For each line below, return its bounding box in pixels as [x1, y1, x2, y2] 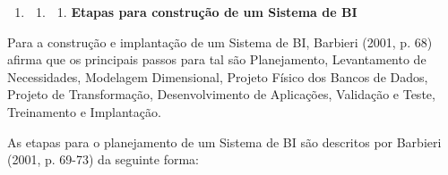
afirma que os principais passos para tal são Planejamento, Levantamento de [7, 50, 426, 69]
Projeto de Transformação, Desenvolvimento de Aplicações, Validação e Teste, [7, 85, 435, 104]
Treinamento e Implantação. [7, 102, 161, 121]
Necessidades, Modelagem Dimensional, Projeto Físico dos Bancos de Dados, [7, 67, 428, 86]
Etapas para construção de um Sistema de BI [71, 3, 358, 21]
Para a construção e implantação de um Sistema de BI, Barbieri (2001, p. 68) [7, 32, 433, 51]
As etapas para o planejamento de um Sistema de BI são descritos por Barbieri [7, 132, 442, 151]
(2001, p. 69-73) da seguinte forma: [7, 150, 200, 169]
